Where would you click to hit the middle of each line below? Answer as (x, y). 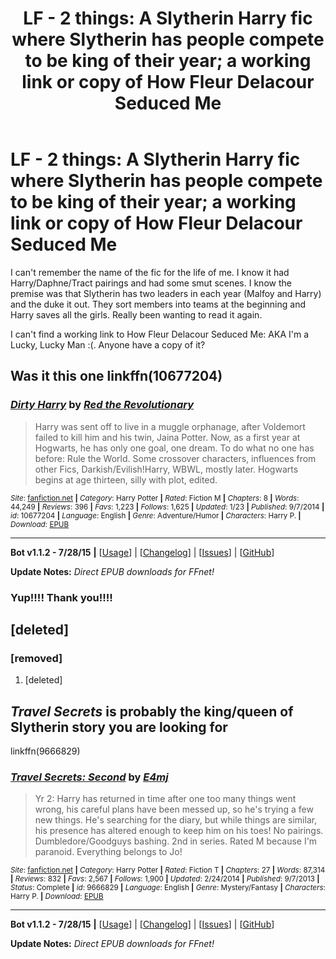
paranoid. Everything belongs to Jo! (108, 852)
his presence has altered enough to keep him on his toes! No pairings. (179, 831)
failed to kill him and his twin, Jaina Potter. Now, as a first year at (167, 437)
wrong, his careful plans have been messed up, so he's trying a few (174, 809)
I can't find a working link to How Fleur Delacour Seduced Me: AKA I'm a (160, 334)
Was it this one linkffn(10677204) (116, 376)
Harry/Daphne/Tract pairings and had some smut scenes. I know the (151, 283)
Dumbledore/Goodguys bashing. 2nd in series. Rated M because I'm (176, 841)
